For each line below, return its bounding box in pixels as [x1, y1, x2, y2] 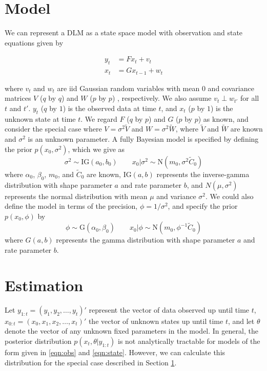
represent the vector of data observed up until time [89, 304, 250, 315]
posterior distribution [5, 335, 72, 346]
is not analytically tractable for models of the [118, 335, 260, 346]
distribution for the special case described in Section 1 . [5, 357, 177, 367]
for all [240, 93, 259, 103]
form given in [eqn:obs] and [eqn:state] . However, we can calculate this [5, 346, 225, 357]
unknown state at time [5, 113, 76, 124]
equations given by [5, 37, 64, 48]
